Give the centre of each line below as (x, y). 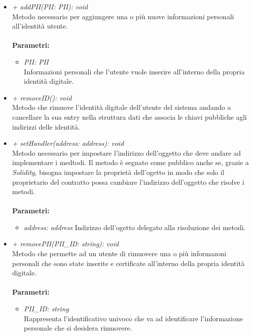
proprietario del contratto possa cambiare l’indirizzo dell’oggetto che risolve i (128, 182)
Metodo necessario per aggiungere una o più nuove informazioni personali (123, 16)
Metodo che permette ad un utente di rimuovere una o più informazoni (119, 253)
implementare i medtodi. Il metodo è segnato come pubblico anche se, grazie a (130, 162)
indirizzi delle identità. (46, 126)
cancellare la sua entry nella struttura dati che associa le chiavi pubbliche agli (129, 117)
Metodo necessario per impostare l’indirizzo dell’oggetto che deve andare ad (126, 152)
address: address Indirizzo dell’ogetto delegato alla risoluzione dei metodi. (135, 227)
